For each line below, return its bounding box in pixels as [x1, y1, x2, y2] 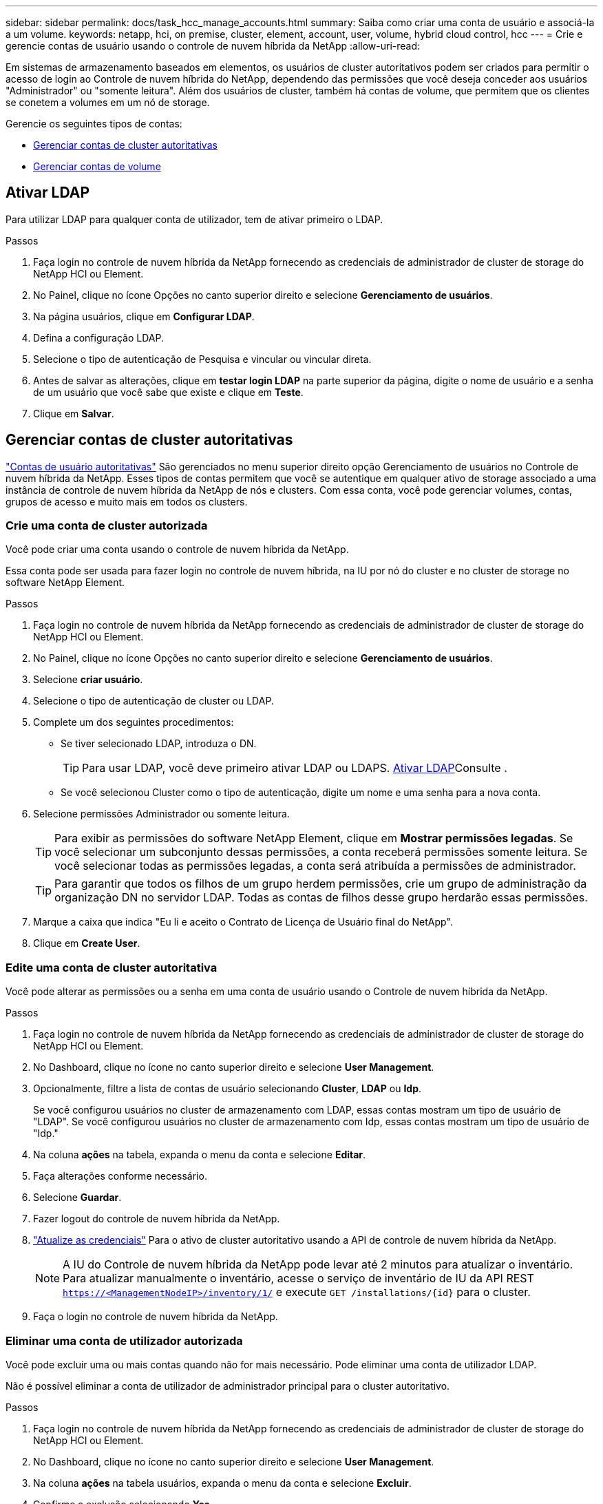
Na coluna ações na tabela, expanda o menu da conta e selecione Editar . [33, 1149, 366, 1161]
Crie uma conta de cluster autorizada [6, 519, 208, 533]
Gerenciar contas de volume [33, 160, 161, 172]
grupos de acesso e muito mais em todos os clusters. [6, 495, 248, 508]
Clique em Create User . [33, 937, 140, 950]
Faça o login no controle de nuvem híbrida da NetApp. [33, 1310, 278, 1323]
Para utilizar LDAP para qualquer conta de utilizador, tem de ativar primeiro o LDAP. [6, 213, 383, 225]
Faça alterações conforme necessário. [33, 1170, 207, 1182]
